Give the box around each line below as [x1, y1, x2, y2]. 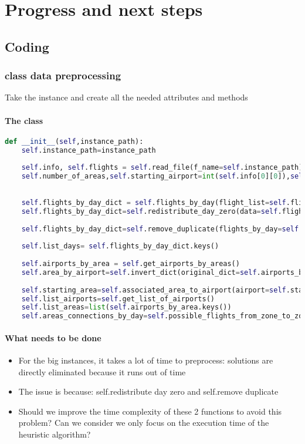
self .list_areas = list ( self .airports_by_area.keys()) [21, 303, 232, 312]
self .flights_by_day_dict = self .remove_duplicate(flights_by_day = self [21, 224, 299, 233]
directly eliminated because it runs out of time [18, 365, 186, 378]
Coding [5, 37, 49, 55]
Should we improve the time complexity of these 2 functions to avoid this [18, 405, 282, 417]
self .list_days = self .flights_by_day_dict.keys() [21, 242, 219, 251]
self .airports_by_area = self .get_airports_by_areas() [21, 260, 240, 268]
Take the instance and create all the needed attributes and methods [5, 91, 248, 103]
